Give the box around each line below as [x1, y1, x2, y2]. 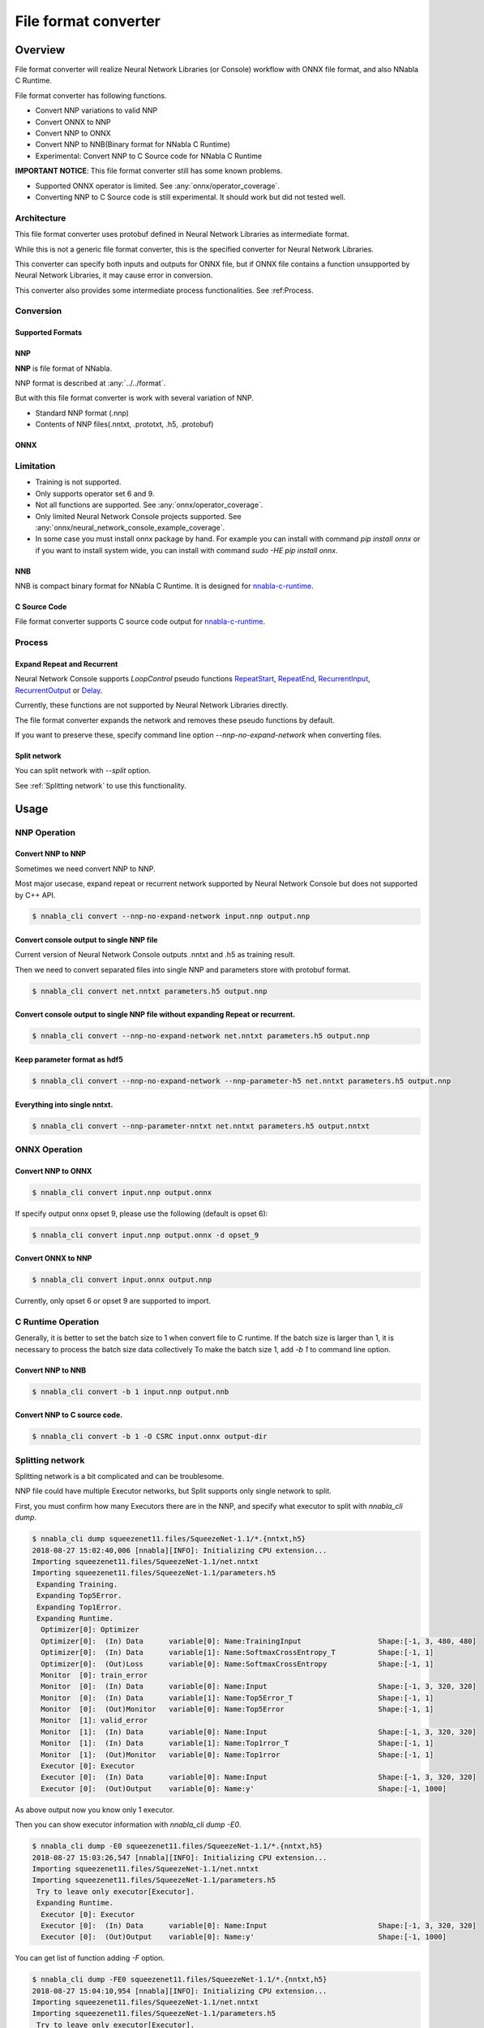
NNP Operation [15, 827, 76, 838]
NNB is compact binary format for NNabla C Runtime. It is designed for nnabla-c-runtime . [15, 581, 314, 591]
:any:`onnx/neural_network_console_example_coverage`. [35, 522, 225, 532]
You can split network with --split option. [15, 766, 152, 776]
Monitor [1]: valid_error [41, 1716, 148, 1725]
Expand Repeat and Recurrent [15, 660, 118, 669]
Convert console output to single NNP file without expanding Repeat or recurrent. [15, 1010, 296, 1020]
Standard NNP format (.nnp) [35, 408, 130, 418]
